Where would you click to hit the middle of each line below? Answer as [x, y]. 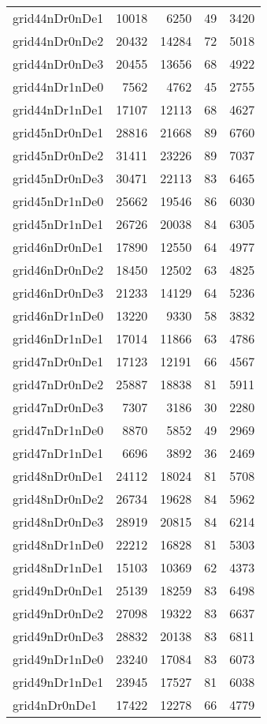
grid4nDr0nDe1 [55, 705]
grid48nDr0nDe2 [58, 499]
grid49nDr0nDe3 [58, 636]
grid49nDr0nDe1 [58, 590]
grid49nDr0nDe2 [58, 613]
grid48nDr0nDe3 [58, 521]
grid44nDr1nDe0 [58, 86]
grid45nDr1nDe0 [58, 201]
